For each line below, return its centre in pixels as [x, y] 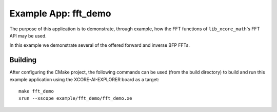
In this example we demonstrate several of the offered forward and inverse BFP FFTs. [100, 45]
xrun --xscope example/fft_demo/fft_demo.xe [76, 98]
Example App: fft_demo [60, 13]
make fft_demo [36, 91]
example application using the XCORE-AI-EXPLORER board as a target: [84, 79]
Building [23, 60]
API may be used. [28, 35]
